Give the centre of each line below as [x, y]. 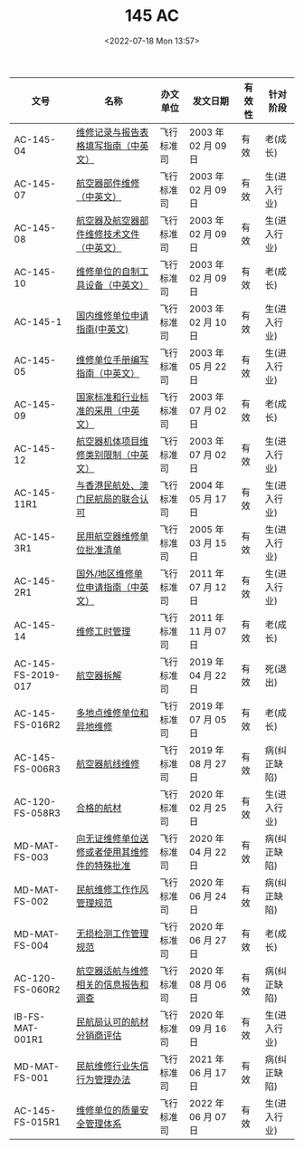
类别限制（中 [113, 455]
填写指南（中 [113, 146]
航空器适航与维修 [113, 971]
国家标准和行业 [108, 397]
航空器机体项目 [108, 441]
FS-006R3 [37, 769]
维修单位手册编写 [113, 359]
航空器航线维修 [108, 763]
